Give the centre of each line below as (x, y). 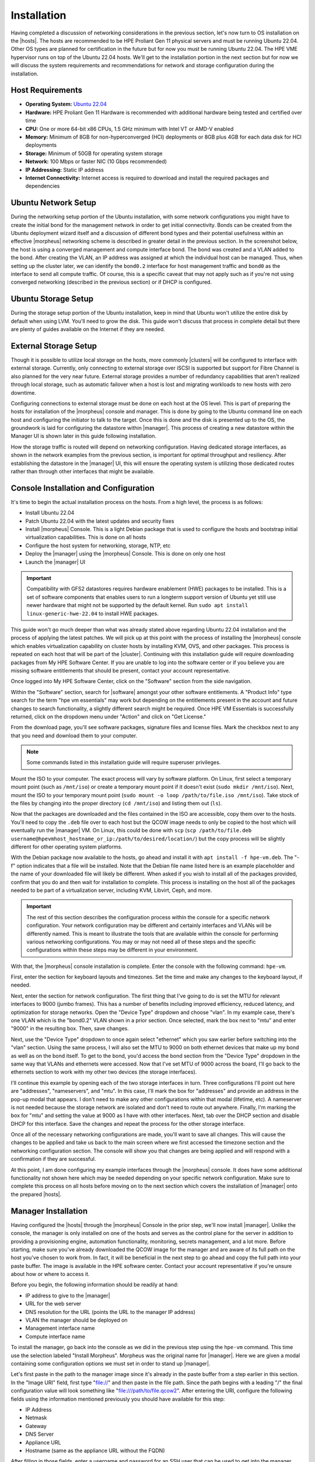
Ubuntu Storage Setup (52, 299)
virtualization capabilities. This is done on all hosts (86, 537)
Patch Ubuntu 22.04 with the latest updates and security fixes (100, 521)
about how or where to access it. (50, 1274)
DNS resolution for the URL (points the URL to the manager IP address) (110, 1312)
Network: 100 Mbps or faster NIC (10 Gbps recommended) (96, 161)
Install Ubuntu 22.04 (50, 513)
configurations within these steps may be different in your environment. (112, 950)
